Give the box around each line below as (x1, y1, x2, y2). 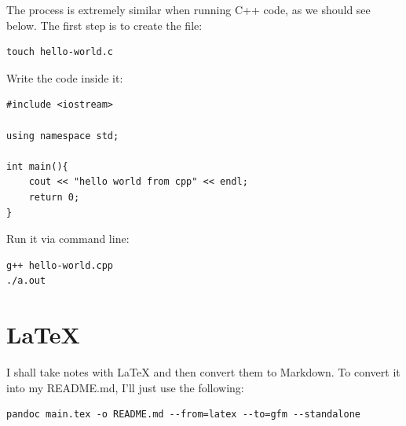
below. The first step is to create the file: (6, 17, 203, 33)
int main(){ (6, 160, 68, 172)
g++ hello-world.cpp (6, 259, 114, 271)
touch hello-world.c (6, 46, 114, 58)
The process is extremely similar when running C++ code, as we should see (6, 2, 371, 17)
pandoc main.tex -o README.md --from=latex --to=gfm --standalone (6, 409, 361, 420)
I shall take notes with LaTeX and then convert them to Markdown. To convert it (6, 364, 401, 380)
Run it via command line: (6, 230, 130, 247)
